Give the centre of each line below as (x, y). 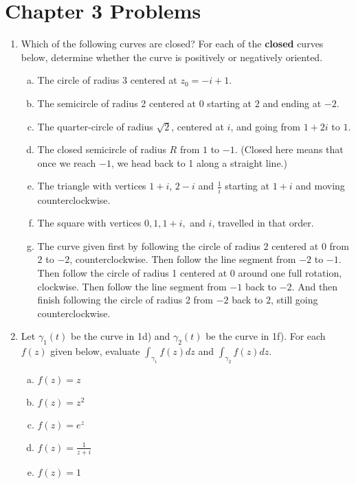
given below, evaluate (95, 351)
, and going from (265, 126)
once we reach (67, 162)
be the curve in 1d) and (121, 336)
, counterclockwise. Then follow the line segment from (183, 259)
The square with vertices (89, 223)
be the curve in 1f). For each (266, 336)
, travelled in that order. (263, 223)
